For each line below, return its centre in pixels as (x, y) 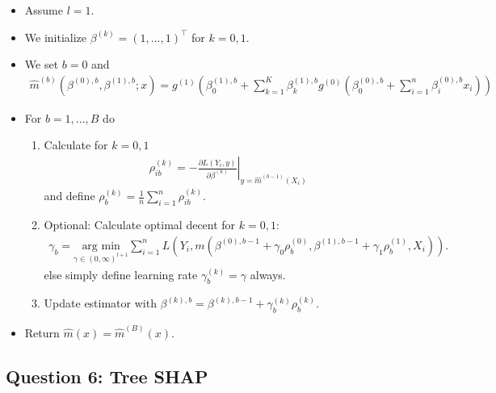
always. (268, 274)
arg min (101, 246)
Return (42, 332)
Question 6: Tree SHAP (107, 376)
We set (42, 64)
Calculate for (76, 145)
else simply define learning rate (121, 274)
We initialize (56, 37)
